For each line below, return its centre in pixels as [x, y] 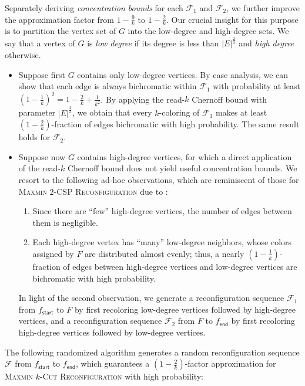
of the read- [40, 168]
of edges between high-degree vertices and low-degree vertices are [180, 266]
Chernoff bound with [229, 99]
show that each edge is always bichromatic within [108, 86]
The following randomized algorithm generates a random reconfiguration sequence [152, 352]
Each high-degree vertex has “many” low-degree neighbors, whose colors [162, 242]
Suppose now [42, 156]
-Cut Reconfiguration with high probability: [122, 376]
